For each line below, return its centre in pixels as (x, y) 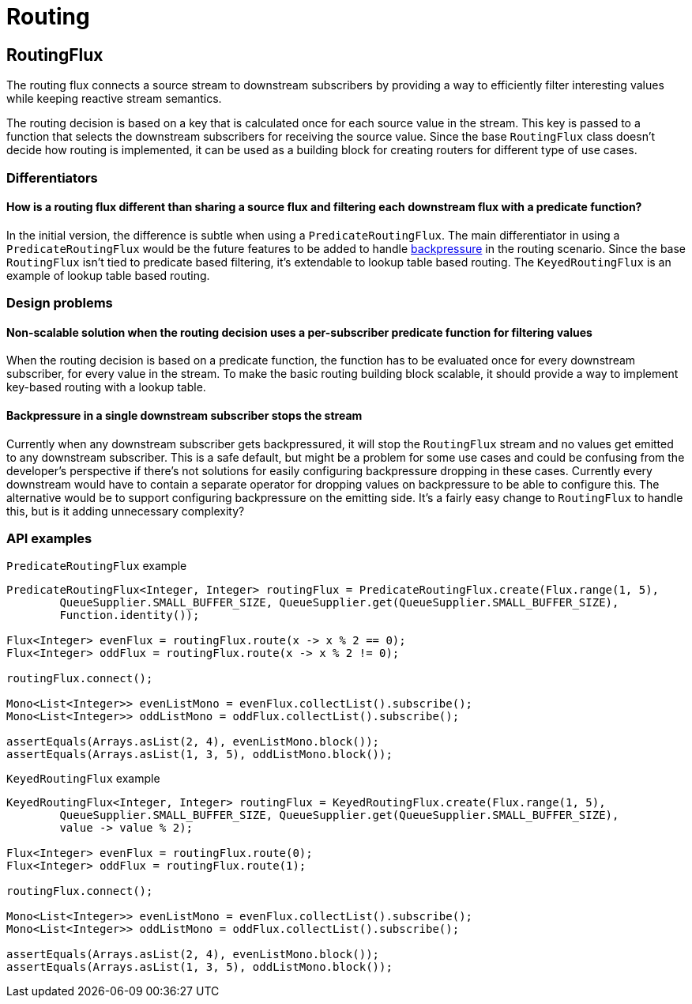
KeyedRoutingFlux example (83, 779)
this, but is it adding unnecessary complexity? (126, 511)
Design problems (60, 303)
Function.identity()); (130, 615)
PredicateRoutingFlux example (97, 566)
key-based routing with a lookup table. (106, 387)
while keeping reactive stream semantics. (114, 99)
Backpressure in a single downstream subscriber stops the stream (184, 415)
